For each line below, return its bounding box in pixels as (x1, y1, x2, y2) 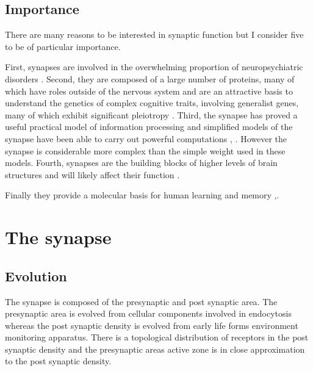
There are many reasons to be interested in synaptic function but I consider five (5, 28, 304, 41)
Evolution (5, 266, 67, 285)
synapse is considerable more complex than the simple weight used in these (5, 144, 286, 157)
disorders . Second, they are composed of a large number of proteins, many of (5, 72, 295, 85)
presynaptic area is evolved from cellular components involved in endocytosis (5, 307, 292, 320)
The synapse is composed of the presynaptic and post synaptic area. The (5, 295, 278, 308)
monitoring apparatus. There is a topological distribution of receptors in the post (5, 331, 309, 344)
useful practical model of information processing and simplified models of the (5, 120, 293, 133)
